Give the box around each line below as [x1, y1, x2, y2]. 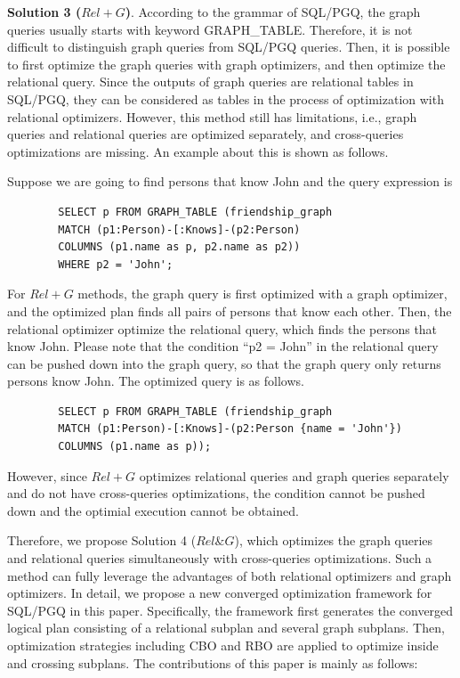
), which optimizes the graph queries [234, 531, 433, 550]
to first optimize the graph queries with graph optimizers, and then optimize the [7, 54, 446, 73]
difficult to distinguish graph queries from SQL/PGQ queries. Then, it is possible [7, 37, 450, 56]
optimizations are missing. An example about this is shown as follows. [7, 142, 389, 160]
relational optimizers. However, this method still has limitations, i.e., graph [7, 107, 417, 126]
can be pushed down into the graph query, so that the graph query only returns [7, 354, 441, 372]
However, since [7, 466, 87, 485]
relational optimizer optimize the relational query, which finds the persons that [7, 319, 438, 338]
